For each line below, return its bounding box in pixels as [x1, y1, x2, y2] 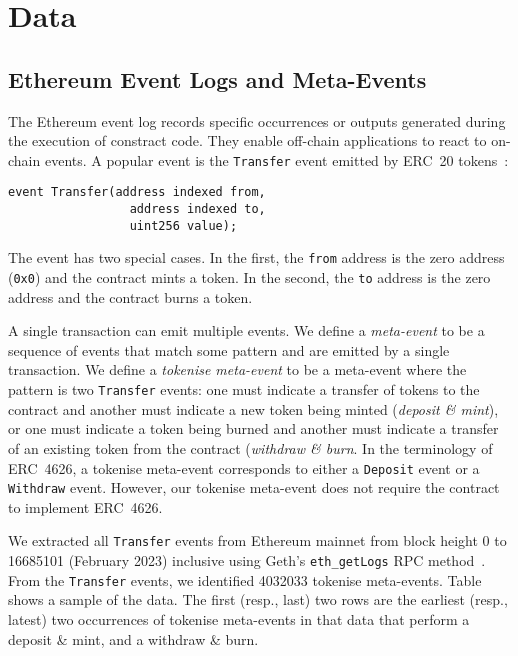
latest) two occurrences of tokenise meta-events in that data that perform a [8, 608, 470, 629]
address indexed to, [129, 202, 266, 217]
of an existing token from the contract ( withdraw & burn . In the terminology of [8, 437, 493, 458]
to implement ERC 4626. [8, 496, 163, 517]
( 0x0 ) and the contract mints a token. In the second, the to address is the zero [8, 267, 491, 288]
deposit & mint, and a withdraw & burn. [8, 628, 259, 649]
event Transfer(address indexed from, [8, 185, 266, 200]
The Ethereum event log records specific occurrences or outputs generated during [8, 110, 506, 131]
